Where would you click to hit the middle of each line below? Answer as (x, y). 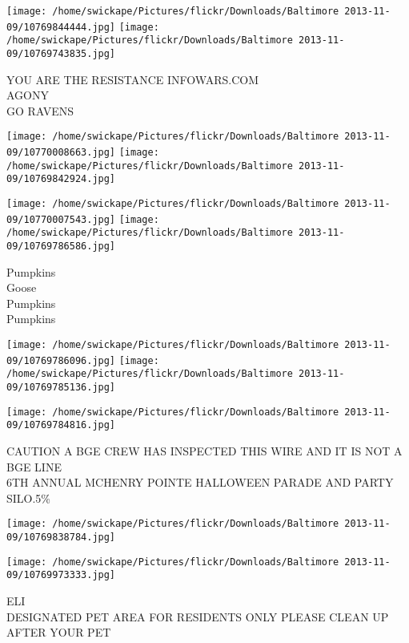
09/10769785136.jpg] (61, 387)
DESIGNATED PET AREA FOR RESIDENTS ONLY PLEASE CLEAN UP (198, 616)
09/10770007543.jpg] (61, 219)
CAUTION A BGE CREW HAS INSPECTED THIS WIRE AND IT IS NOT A (204, 450)
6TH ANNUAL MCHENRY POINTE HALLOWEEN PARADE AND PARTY (200, 482)
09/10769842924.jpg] (61, 179)
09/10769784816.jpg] (61, 425)
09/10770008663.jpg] (61, 153)
